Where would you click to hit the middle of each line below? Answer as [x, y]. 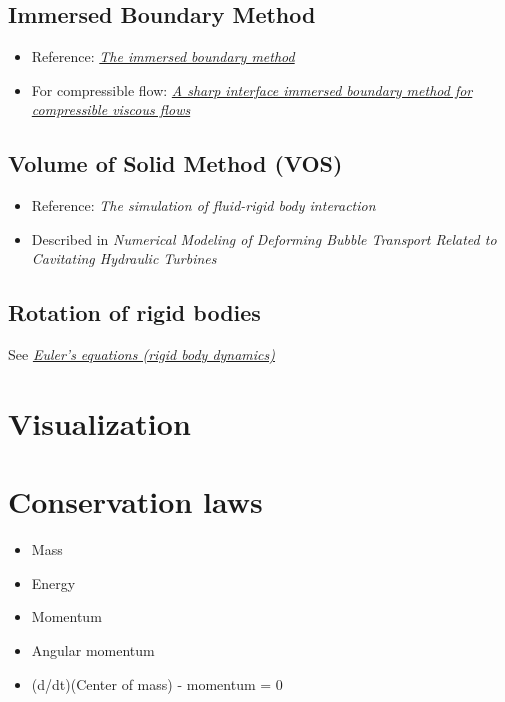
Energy [53, 582]
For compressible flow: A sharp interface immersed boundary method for [252, 89]
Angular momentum [93, 650]
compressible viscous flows [111, 109]
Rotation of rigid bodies [134, 312]
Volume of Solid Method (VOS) [175, 163]
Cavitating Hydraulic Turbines [124, 258]
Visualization [99, 422]
